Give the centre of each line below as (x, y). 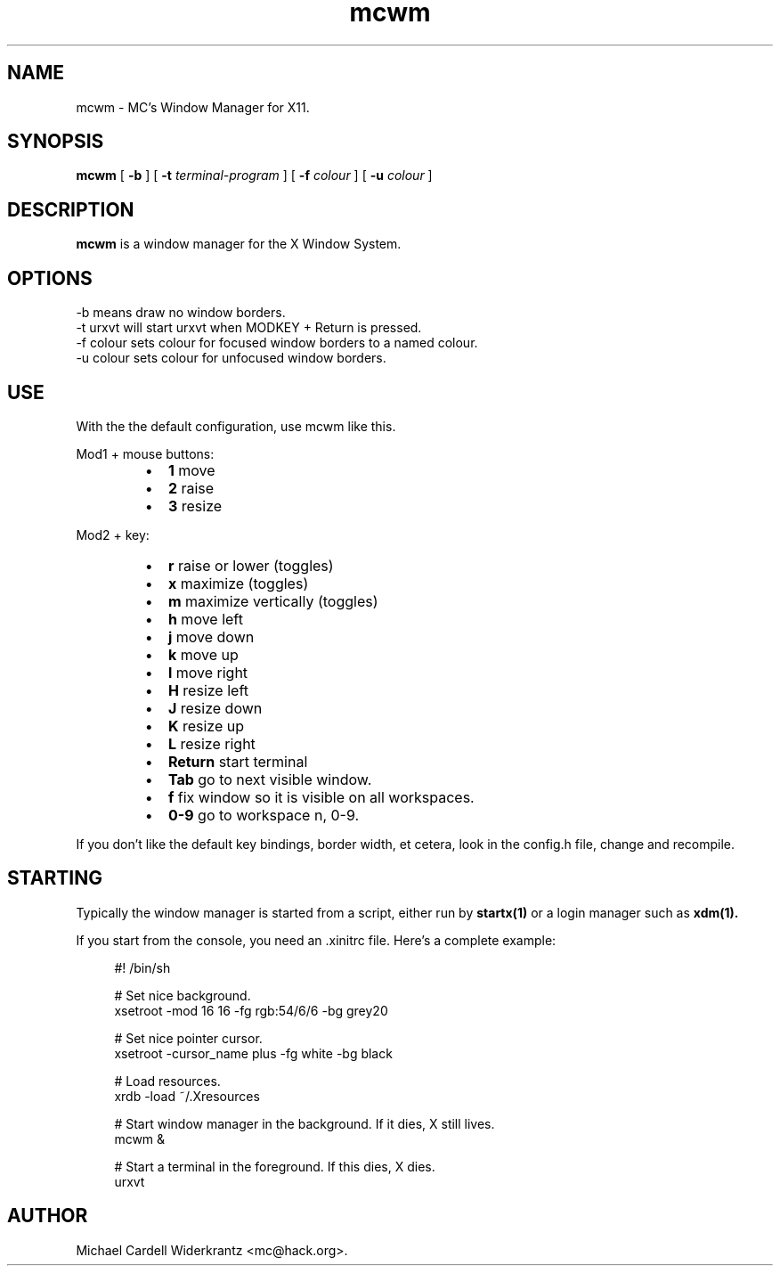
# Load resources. (167, 1081)
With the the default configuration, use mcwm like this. (236, 426)
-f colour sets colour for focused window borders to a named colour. (277, 343)
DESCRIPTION (71, 209)
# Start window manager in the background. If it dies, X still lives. (305, 1123)
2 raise (191, 488)
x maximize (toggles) (238, 583)
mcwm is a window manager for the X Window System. (239, 244)
